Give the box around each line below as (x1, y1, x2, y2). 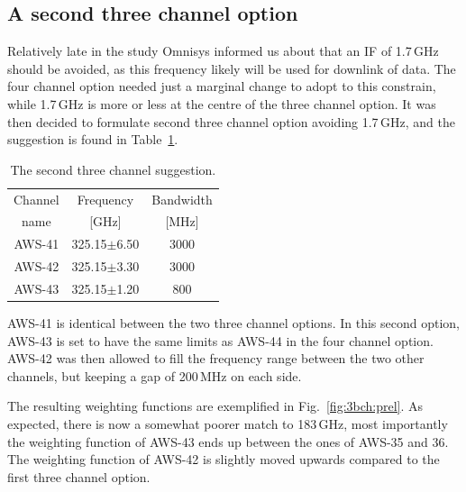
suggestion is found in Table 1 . (7, 130, 178, 149)
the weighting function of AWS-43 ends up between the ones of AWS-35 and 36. (7, 432, 449, 451)
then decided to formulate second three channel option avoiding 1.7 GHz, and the (7, 112, 455, 131)
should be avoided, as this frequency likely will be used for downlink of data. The (7, 59, 456, 77)
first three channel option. (7, 467, 151, 486)
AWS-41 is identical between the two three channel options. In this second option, (7, 314, 460, 333)
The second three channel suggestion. (10, 159, 216, 178)
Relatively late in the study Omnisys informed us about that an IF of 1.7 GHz (7, 41, 439, 60)
